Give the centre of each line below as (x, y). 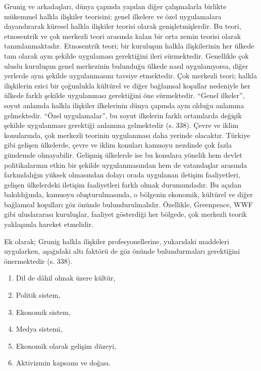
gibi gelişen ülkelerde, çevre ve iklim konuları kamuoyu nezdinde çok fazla (118, 145)
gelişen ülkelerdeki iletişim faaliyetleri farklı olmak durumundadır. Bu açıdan (123, 184)
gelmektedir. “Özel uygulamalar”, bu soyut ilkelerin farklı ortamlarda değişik (123, 115)
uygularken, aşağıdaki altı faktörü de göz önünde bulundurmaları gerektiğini (122, 251)
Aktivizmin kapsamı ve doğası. (63, 363)
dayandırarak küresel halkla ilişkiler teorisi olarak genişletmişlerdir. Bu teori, (123, 26)
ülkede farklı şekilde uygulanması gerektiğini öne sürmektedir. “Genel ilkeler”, (124, 95)
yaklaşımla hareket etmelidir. (49, 224)
